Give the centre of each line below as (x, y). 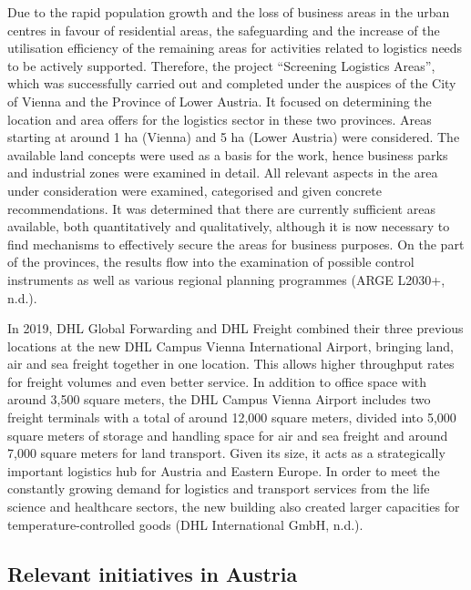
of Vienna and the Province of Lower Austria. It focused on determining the (220, 101)
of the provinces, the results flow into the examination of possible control (211, 262)
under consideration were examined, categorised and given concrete (195, 190)
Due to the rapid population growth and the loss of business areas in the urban (229, 12)
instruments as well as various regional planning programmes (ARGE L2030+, (226, 279)
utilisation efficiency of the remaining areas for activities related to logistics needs (235, 48)
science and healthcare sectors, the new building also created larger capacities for (234, 507)
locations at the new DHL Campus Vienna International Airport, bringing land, (230, 346)
